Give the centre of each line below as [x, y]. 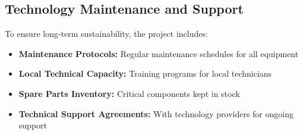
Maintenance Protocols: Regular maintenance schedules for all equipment [159, 53]
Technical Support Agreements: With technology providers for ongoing [156, 113]
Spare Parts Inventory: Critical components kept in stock [129, 93]
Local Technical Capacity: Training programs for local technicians [145, 73]
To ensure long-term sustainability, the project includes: [106, 34]
